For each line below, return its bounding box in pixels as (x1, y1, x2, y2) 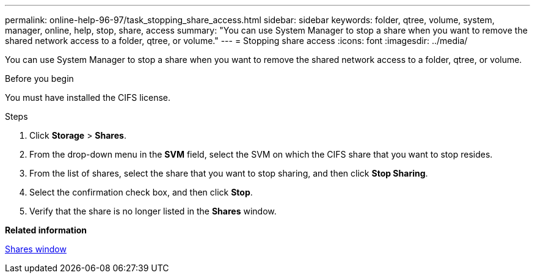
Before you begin (5, 73, 74, 84)
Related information (5, 225, 87, 235)
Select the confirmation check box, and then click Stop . (29, 187, 253, 197)
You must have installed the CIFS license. (5, 92, 171, 103)
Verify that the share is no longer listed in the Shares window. (29, 206, 277, 216)
